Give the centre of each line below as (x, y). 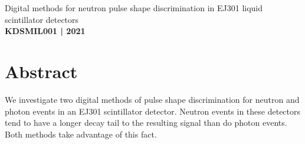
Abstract (41, 71)
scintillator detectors (42, 19)
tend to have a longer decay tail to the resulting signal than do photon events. (146, 123)
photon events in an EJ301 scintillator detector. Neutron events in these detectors (153, 111)
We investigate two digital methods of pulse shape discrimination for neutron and (152, 99)
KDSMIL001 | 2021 (45, 31)
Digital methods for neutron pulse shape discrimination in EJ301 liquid (134, 8)
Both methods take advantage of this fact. (81, 134)
